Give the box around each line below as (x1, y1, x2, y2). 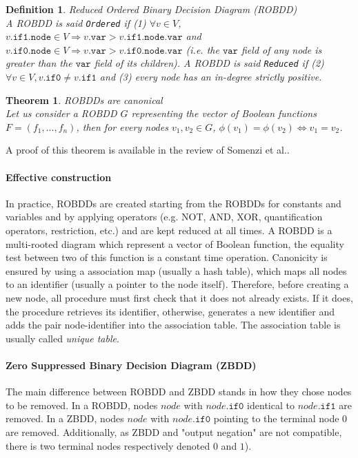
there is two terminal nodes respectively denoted (6, 438, 210, 452)
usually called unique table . (6, 331, 119, 345)
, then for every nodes (76, 119, 168, 134)
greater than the (6, 56, 72, 70)
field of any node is (241, 42, 322, 56)
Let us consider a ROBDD (6, 106, 117, 121)
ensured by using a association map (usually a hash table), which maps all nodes (6, 263, 347, 278)
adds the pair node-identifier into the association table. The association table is (6, 318, 341, 332)
